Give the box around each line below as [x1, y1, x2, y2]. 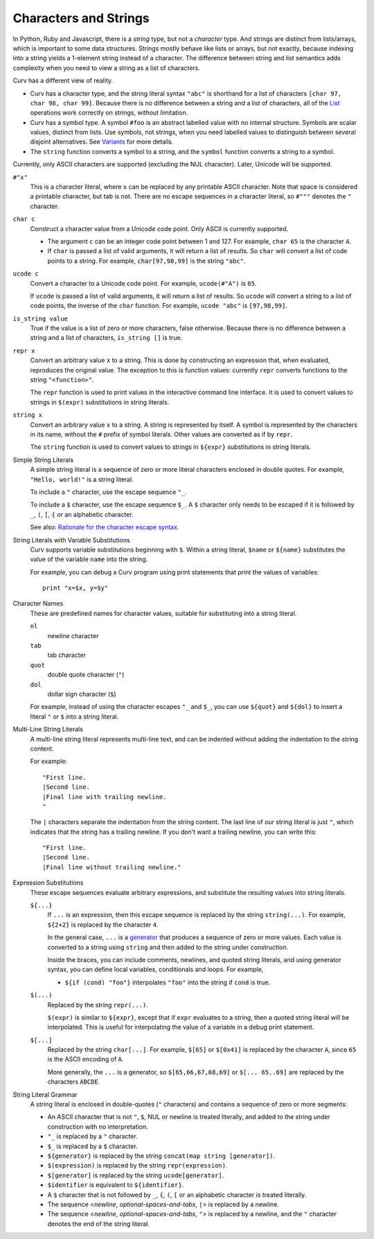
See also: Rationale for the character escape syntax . [30, 523, 179, 531]
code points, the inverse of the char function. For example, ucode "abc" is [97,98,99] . [30, 302, 287, 310]
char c [12, 215, 35, 223]
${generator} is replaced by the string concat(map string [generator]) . [47, 1152, 276, 1160]
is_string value [12, 314, 69, 323]
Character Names [12, 599, 64, 608]
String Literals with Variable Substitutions [12, 536, 131, 544]
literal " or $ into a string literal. [30, 712, 119, 721]
